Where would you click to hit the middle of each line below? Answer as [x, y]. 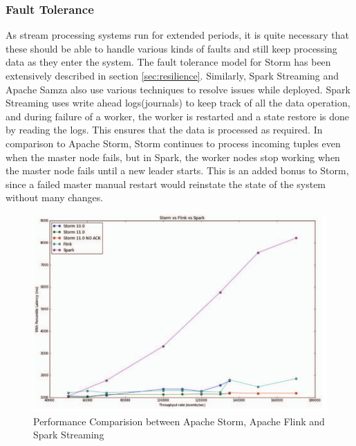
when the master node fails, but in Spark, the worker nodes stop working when [173, 157]
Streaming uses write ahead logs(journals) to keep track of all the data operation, [178, 103]
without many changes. [55, 197]
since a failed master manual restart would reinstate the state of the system [166, 184]
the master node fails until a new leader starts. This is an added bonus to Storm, [177, 170]
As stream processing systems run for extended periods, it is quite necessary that [177, 35]
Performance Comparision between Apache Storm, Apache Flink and [179, 421]
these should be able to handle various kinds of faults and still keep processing [171, 48]
